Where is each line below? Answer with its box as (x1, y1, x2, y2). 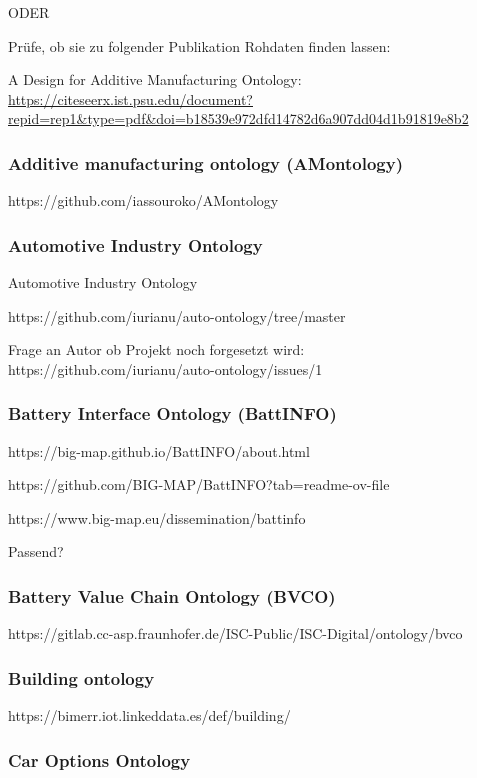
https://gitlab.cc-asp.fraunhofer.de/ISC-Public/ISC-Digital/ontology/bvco (8, 623, 463, 644)
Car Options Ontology (8, 747, 191, 772)
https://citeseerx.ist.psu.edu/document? (8, 88, 253, 109)
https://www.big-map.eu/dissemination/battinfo (8, 507, 306, 528)
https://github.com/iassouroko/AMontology (8, 190, 279, 211)
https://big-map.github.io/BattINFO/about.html (8, 440, 310, 461)
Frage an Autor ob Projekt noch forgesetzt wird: (8, 339, 305, 360)
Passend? (8, 541, 64, 562)
